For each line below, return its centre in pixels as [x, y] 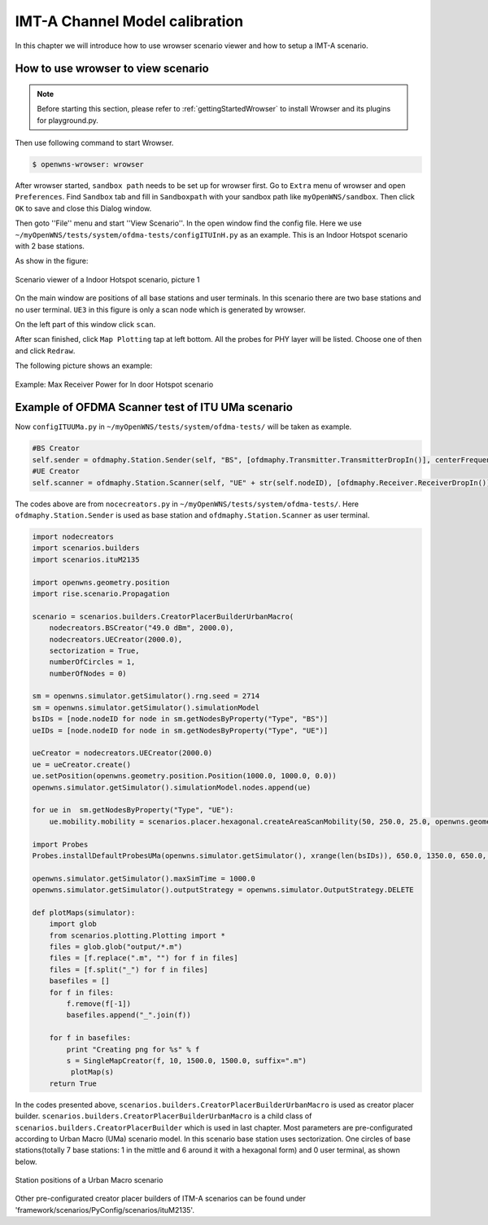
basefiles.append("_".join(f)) [129, 1015]
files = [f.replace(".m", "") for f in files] [144, 958]
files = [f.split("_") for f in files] [129, 969]
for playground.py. [68, 120]
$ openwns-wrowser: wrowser [88, 164]
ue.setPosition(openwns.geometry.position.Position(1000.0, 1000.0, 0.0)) [185, 776]
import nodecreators [73, 536]
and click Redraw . [45, 351]
